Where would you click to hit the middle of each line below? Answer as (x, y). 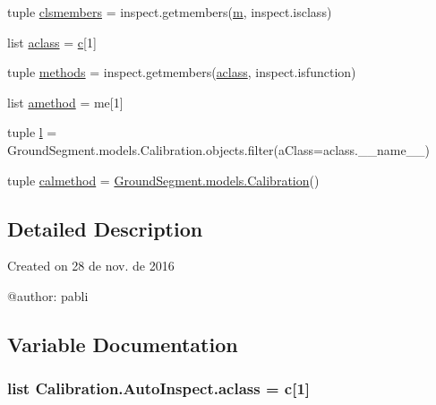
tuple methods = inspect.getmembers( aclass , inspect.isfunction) (182, 72)
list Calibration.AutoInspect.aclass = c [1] (159, 388)
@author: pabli (48, 295)
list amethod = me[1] (65, 102)
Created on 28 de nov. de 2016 (91, 266)
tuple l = (32, 132)
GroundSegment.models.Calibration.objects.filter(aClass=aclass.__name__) (219, 149)
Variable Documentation (123, 344)
